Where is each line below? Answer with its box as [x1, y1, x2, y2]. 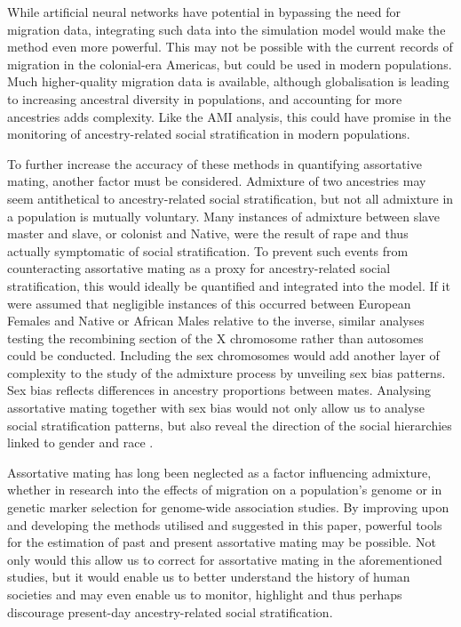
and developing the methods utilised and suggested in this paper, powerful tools [7, 515, 442, 534]
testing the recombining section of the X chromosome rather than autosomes [7, 328, 424, 347]
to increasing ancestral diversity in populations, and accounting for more [7, 89, 402, 108]
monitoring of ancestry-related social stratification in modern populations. [7, 125, 410, 143]
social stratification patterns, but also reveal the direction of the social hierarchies [7, 415, 452, 434]
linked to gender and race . [7, 433, 154, 452]
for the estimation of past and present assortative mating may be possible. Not [7, 533, 436, 551]
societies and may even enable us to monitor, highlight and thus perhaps [7, 585, 402, 603]
